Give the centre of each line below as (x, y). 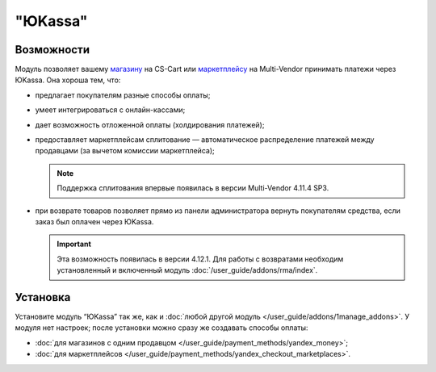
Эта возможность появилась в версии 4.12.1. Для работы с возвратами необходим (200, 259)
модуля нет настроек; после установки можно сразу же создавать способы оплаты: (161, 328)
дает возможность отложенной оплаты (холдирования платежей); (150, 124)
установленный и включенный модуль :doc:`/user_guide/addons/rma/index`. (187, 270)
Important (74, 244)
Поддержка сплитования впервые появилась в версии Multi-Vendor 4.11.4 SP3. (193, 188)
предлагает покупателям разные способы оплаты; (123, 95)
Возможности (52, 50)
